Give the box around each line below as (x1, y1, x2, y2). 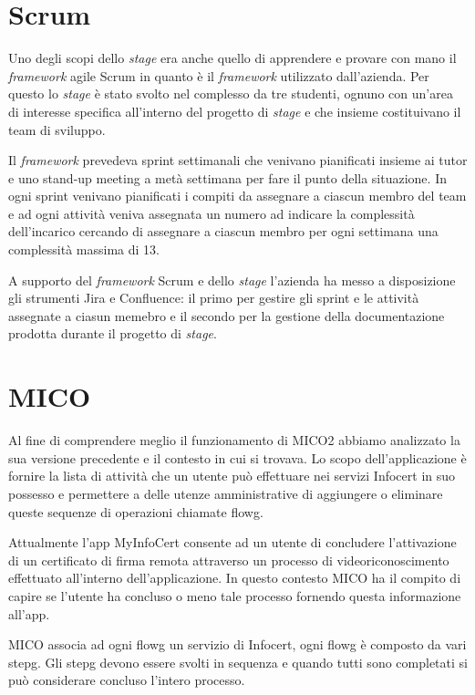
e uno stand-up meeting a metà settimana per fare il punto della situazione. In (8, 168, 447, 187)
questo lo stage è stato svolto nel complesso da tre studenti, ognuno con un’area (8, 84, 453, 103)
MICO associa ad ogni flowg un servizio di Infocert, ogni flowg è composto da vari (8, 635, 467, 654)
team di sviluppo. (8, 119, 106, 139)
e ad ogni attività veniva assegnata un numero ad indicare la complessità (8, 203, 415, 223)
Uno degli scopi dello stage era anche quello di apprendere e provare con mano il (8, 48, 457, 67)
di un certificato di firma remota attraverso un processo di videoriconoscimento (8, 550, 449, 569)
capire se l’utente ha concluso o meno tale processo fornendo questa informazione (8, 586, 461, 605)
